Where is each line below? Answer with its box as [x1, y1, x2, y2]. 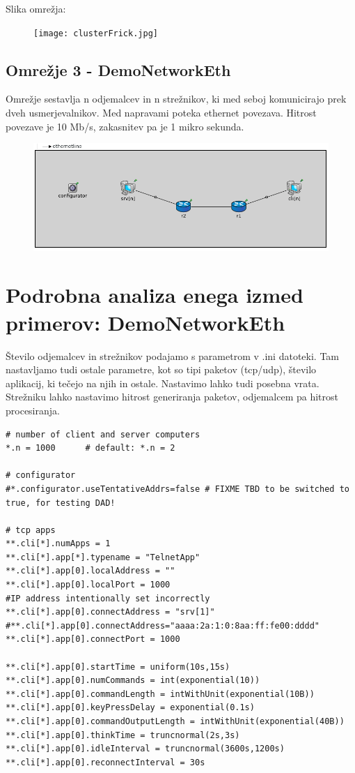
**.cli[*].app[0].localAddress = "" [6, 566, 175, 576]
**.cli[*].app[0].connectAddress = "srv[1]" [6, 607, 215, 617]
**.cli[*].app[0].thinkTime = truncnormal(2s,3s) [6, 730, 240, 740]
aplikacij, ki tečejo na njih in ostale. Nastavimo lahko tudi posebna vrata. [6, 375, 319, 390]
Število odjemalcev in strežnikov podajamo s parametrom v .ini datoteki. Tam [6, 348, 340, 363]
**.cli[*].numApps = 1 [6, 539, 111, 549]
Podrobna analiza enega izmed [6, 280, 303, 309]
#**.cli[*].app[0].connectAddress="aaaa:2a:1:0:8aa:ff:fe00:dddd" [6, 620, 320, 631]
